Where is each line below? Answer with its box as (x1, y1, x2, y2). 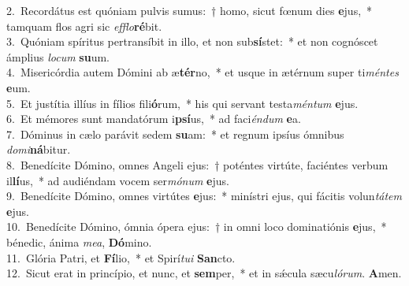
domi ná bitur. (6, 141, 71, 158)
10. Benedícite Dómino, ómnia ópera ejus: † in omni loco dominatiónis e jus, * (6, 218, 387, 235)
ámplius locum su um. (6, 48, 110, 65)
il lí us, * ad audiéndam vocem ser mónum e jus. (6, 172, 229, 188)
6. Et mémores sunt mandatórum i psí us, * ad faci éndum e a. (6, 110, 301, 127)
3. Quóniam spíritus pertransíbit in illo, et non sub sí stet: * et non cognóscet (6, 33, 378, 50)
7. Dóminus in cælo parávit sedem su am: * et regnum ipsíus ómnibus (6, 125, 344, 142)
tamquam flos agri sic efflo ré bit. (6, 17, 162, 34)
